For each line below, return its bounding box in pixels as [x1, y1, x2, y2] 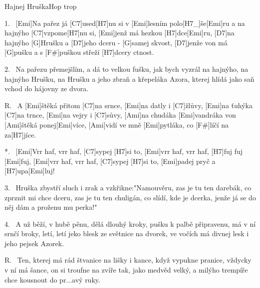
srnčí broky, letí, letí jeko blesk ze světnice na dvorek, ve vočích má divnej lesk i [4, 228, 249, 239]
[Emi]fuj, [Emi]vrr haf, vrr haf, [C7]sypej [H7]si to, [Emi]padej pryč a [4, 155, 216, 166]
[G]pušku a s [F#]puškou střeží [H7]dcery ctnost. [4, 47, 154, 57]
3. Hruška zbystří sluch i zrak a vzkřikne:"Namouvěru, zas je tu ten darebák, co [4, 182, 252, 192]
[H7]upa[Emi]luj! [4, 165, 55, 176]
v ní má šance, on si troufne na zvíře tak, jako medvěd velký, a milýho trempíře [4, 265, 248, 275]
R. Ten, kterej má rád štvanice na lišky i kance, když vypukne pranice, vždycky [4, 255, 252, 265]
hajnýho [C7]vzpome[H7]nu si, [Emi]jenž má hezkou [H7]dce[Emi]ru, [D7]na [4, 27, 235, 38]
